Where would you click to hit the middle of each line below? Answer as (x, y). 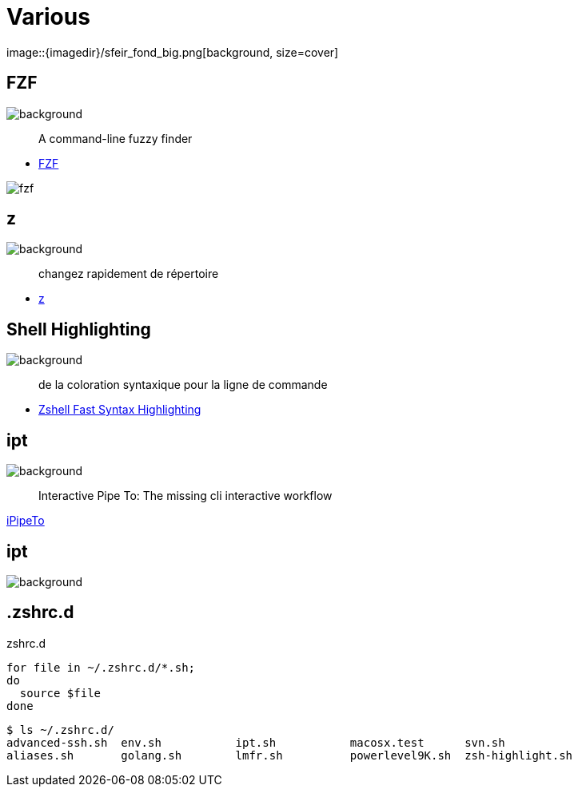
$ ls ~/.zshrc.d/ (60, 730)
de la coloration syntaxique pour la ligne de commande (183, 385)
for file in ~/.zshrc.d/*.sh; (101, 667)
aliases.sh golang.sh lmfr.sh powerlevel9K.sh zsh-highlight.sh (290, 755)
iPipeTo (26, 521)
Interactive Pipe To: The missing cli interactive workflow (185, 496)
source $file (60, 693)
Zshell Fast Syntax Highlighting (120, 410)
